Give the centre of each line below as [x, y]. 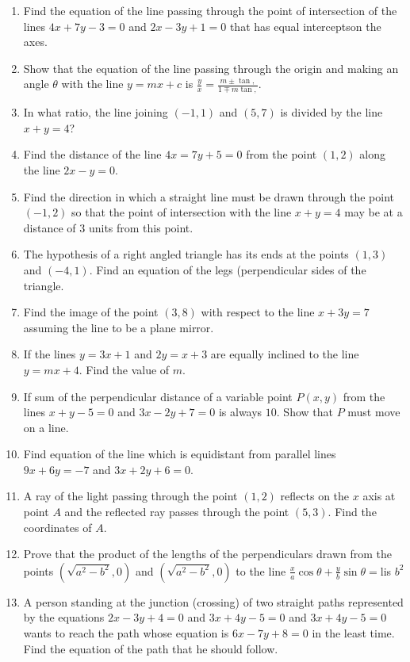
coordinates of [57, 527]
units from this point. [141, 227]
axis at [379, 496]
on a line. [46, 427]
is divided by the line [331, 112]
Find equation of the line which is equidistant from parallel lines [180, 454]
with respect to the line [258, 312]
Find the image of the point [91, 312]
